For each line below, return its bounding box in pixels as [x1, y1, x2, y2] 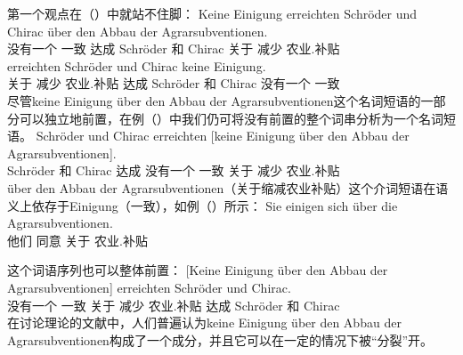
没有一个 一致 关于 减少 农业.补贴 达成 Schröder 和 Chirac [7, 295, 340, 314]
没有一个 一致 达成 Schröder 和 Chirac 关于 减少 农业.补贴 [7, 39, 340, 58]
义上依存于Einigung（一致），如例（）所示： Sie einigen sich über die [7, 196, 398, 214]
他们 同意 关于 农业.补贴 [7, 230, 148, 249]
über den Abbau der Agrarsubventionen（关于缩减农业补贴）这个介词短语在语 [7, 178, 449, 197]
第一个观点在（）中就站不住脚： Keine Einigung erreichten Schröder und [7, 4, 418, 22]
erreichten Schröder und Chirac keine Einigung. [7, 56, 266, 75]
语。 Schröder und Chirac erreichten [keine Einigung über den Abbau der [7, 126, 410, 145]
